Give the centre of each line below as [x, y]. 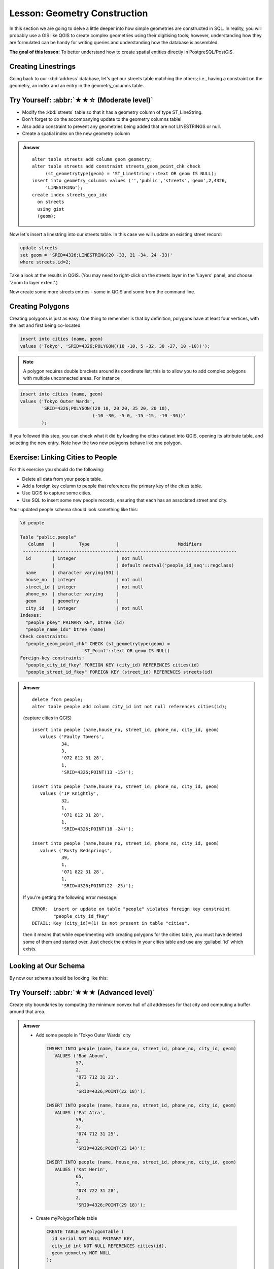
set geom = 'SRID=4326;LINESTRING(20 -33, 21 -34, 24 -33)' [96, 255]
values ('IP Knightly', [69, 794]
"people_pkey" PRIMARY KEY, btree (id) [75, 622]
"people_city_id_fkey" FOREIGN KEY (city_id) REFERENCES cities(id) [113, 665]
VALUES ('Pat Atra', [80, 1112]
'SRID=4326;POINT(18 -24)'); [97, 829]
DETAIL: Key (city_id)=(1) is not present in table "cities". [111, 923]
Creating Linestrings [43, 66]
